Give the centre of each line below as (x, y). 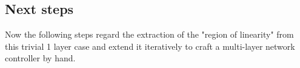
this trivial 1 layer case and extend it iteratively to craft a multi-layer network (150, 46)
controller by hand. (40, 58)
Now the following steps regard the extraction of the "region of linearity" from (149, 34)
